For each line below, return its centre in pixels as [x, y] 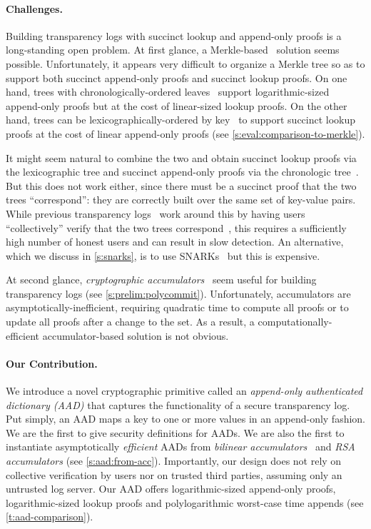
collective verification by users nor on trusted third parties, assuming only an [174, 474]
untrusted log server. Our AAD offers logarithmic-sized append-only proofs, [171, 489]
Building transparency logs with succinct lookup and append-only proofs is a [174, 35]
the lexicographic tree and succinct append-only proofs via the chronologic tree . [182, 172]
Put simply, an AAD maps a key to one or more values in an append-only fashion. [186, 419]
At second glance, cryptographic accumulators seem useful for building [161, 279]
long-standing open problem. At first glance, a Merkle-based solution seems [173, 50]
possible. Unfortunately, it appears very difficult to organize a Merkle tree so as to [185, 63]
